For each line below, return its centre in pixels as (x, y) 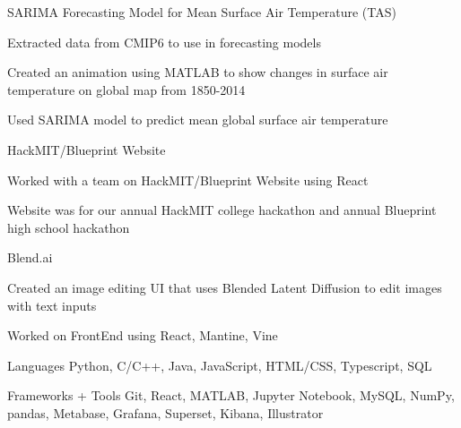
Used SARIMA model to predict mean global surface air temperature (198, 120)
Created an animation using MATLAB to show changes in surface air (198, 72)
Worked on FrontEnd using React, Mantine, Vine (143, 335)
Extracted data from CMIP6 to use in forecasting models (164, 42)
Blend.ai (30, 257)
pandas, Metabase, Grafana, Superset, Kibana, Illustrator (165, 412)
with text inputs (52, 305)
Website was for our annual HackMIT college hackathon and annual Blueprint (222, 210)
